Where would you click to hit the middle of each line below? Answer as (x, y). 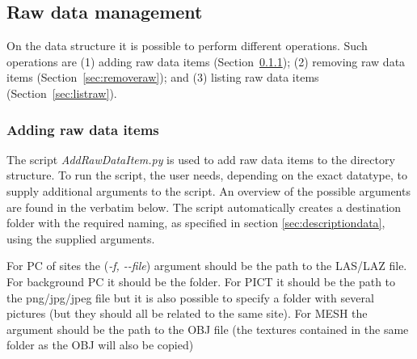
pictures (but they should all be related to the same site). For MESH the (187, 313)
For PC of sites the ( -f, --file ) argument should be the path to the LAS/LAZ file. (207, 266)
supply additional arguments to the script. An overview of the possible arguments (208, 190)
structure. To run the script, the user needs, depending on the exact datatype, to (207, 175)
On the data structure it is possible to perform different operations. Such (187, 46)
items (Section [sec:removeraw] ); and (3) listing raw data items (163, 77)
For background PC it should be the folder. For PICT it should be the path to (201, 281)
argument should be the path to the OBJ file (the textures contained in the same (208, 329)
